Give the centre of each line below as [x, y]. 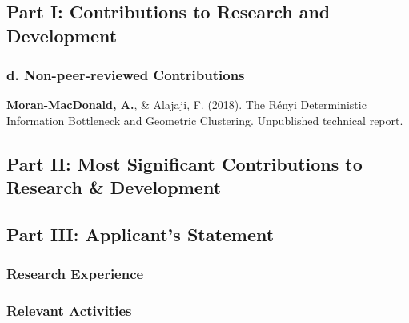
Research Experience [75, 274]
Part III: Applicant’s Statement [140, 234]
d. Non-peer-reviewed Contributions [126, 75]
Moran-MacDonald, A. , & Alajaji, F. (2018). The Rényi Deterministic [186, 105]
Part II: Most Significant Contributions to [184, 163]
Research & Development [114, 187]
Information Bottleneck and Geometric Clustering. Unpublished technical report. [205, 120]
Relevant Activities [69, 311]
